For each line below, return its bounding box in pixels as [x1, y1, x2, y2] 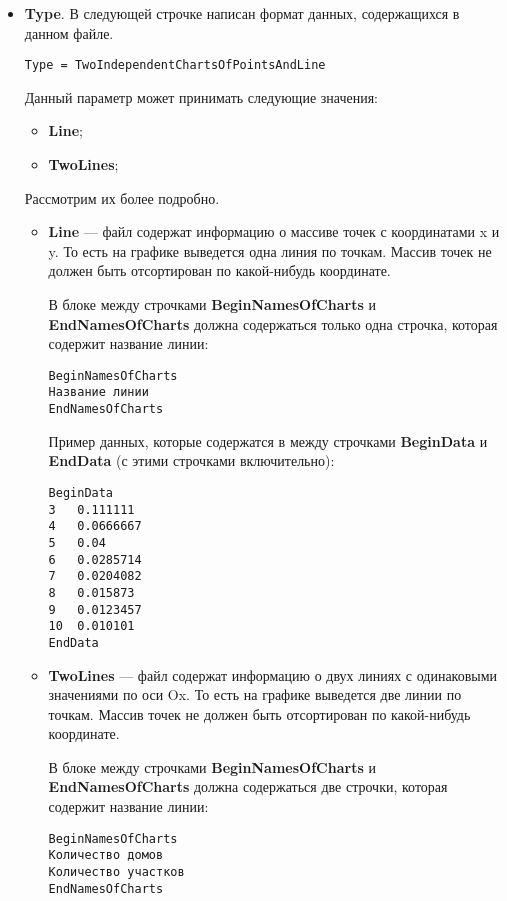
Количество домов [48, 848, 164, 863]
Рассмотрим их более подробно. [24, 187, 220, 208]
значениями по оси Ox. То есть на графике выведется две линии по [48, 684, 462, 705]
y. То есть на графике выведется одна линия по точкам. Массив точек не [48, 240, 492, 261]
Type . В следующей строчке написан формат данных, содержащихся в [24, 3, 460, 23]
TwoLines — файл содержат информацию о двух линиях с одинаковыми [48, 664, 498, 685]
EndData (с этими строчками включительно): [48, 450, 335, 471]
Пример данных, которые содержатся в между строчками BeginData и [48, 430, 488, 451]
